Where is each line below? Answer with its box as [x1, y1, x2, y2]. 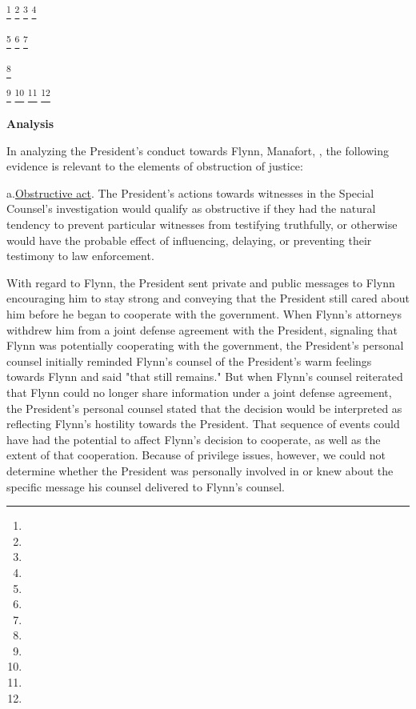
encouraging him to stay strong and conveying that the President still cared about [6, 290, 410, 306]
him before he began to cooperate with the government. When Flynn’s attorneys [6, 306, 402, 322]
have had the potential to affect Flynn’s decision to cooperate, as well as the [6, 431, 381, 447]
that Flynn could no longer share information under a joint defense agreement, [6, 383, 392, 400]
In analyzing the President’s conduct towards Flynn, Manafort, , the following [6, 142, 389, 158]
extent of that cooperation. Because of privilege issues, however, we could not [6, 447, 386, 463]
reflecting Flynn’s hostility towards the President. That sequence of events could [6, 415, 400, 432]
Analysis [6, 115, 54, 132]
